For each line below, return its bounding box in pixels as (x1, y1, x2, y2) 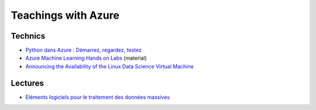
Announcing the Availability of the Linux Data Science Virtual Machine (25, 63, 194, 70)
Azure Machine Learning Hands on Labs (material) (25, 54, 147, 61)
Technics (11, 31, 46, 41)
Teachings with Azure (11, 9, 120, 22)
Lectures (11, 78, 44, 88)
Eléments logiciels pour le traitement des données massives (25, 94, 170, 101)
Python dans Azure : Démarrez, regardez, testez (25, 47, 142, 54)
